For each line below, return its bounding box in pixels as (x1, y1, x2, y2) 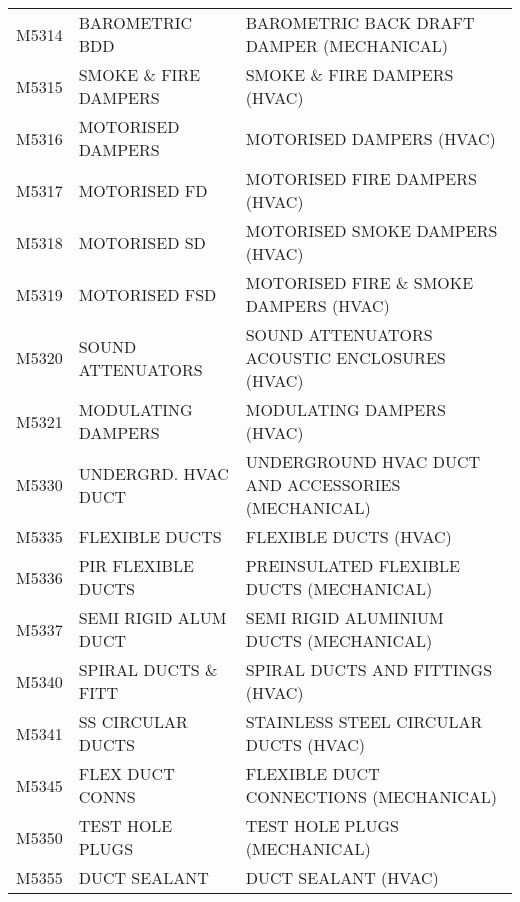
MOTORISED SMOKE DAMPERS (245, 219, 498, 242)
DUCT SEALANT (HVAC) (245, 866, 439, 889)
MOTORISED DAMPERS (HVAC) (245, 126, 496, 150)
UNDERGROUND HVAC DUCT (245, 450, 481, 473)
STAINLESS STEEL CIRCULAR (245, 710, 483, 733)
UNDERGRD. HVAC (78, 461, 229, 485)
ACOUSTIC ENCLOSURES (245, 346, 446, 369)
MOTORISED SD (78, 230, 206, 254)
